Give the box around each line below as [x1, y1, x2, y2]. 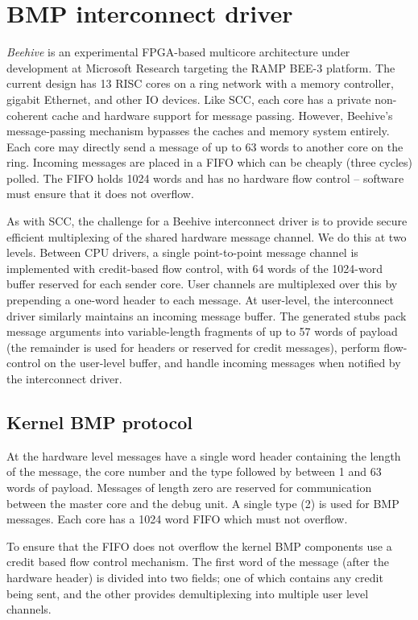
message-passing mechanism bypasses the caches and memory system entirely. [6, 122, 390, 139]
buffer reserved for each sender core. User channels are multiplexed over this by [6, 275, 398, 292]
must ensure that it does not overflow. [6, 185, 194, 202]
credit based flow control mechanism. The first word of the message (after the [6, 553, 389, 570]
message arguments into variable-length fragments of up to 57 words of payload [6, 323, 398, 340]
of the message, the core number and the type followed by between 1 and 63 [6, 463, 382, 480]
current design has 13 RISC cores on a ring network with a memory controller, [6, 75, 394, 92]
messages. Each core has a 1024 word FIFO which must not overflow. [6, 510, 348, 527]
